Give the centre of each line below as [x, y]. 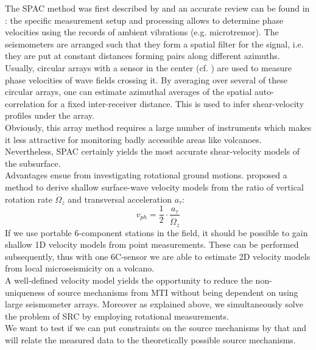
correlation [25, 103]
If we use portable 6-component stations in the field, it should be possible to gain [156, 232]
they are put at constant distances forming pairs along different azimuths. [142, 56]
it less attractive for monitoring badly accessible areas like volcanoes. [133, 139]
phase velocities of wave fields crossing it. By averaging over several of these [146, 79]
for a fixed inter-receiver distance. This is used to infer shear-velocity [176, 103]
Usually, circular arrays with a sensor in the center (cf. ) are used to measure [148, 67]
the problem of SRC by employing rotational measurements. [117, 316]
